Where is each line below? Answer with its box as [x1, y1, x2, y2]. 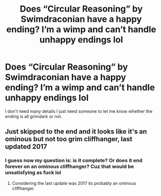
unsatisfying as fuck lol [5, 169, 61, 176]
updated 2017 [5, 143, 47, 151]
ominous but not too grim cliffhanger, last [5, 135, 132, 143]
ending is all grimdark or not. [5, 113, 62, 119]
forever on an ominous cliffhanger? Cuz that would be [5, 163, 134, 170]
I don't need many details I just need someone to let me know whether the [5, 108, 153, 114]
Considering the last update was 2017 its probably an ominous [12, 180, 136, 186]
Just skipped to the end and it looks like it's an [5, 127, 147, 136]
